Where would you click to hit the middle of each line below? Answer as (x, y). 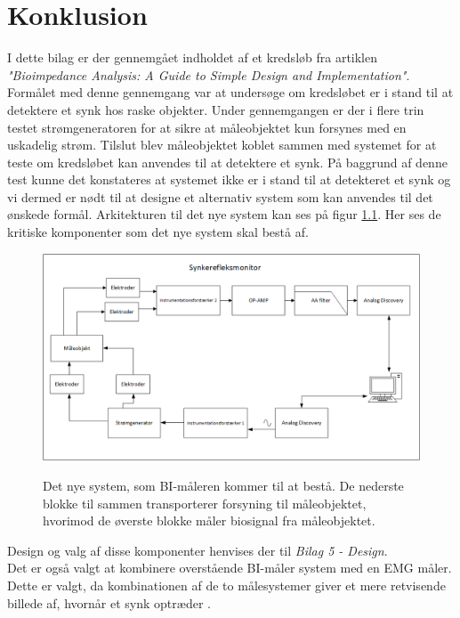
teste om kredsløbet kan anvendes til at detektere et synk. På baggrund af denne (227, 162)
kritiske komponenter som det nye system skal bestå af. (158, 232)
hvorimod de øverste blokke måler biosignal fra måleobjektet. (209, 520)
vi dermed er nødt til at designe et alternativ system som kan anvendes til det (220, 196)
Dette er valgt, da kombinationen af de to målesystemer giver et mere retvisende (226, 585)
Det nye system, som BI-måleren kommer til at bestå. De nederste (223, 485)
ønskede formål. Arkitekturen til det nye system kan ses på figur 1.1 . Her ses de (224, 214)
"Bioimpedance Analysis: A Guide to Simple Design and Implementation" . (209, 74)
